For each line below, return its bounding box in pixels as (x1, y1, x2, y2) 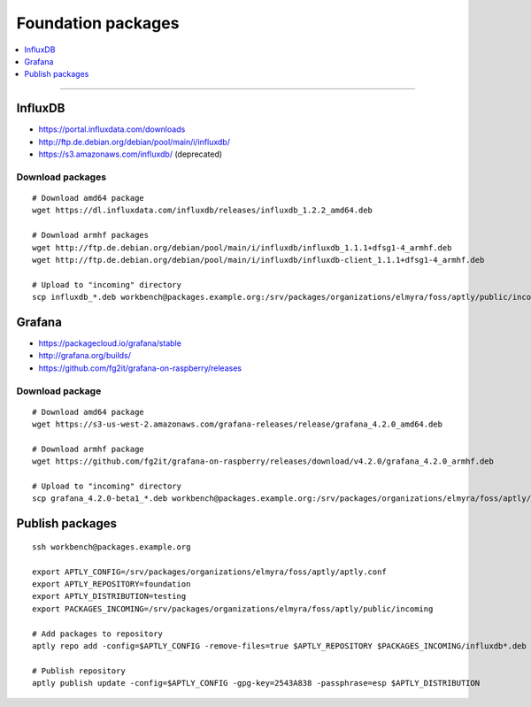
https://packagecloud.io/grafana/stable (38, 338, 181, 349)
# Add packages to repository (32, 628, 164, 639)
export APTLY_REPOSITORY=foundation (32, 580, 191, 589)
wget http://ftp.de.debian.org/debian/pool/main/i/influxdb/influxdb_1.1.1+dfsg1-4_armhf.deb (32, 242, 452, 252)
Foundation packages (16, 13, 180, 33)
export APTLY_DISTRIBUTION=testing (32, 591, 187, 602)
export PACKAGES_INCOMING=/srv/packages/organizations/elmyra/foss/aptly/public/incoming (32, 603, 434, 614)
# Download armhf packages (32, 230, 150, 241)
